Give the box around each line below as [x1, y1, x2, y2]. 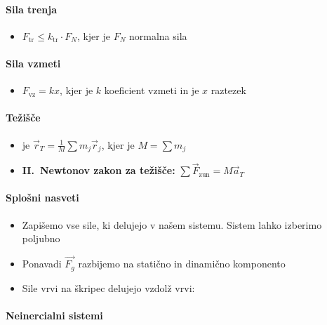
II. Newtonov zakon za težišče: [22, 163, 175, 178]
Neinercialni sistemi [6, 307, 103, 322]
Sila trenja [6, 1, 58, 16]
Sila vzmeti [6, 55, 61, 70]
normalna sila [128, 28, 187, 43]
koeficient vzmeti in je [104, 83, 199, 98]
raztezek [211, 83, 246, 98]
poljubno [22, 231, 60, 246]
